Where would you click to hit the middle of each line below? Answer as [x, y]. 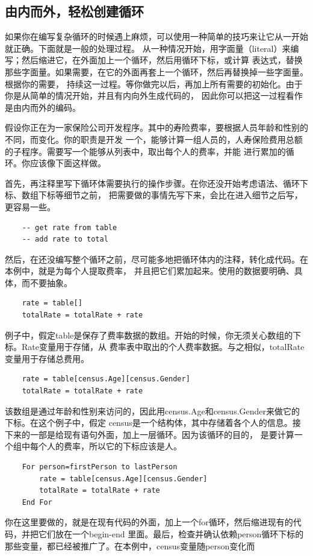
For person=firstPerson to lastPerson [100, 467]
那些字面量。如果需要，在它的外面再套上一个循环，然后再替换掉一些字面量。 [156, 71]
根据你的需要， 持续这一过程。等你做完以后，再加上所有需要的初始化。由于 [154, 83]
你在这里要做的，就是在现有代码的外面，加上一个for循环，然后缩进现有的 [149, 522]
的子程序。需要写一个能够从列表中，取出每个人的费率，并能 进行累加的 [145, 151]
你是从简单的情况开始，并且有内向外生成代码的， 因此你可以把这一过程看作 [154, 95]
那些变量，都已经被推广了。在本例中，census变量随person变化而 [130, 545]
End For [37, 502]
